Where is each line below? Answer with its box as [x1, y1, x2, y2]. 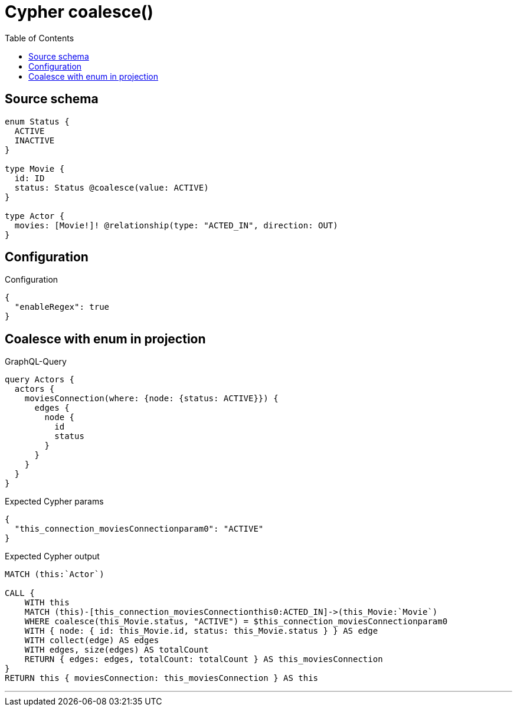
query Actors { [5, 375, 75, 385]
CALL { [5, 588, 35, 598]
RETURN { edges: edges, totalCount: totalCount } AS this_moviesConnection [24, 654, 383, 664]
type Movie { [5, 163, 65, 173]
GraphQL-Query [5, 356, 67, 367]
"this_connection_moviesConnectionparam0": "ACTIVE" [14, 524, 264, 534]
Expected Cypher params [5, 496, 104, 507]
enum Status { [5, 116, 70, 126]
